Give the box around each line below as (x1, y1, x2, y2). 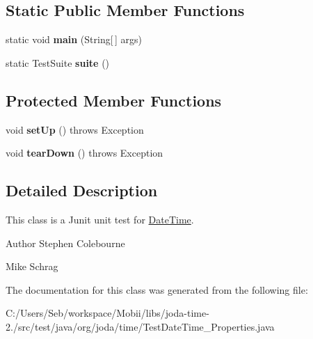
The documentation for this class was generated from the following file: (6, 282, 308, 297)
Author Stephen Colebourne (6, 235, 125, 250)
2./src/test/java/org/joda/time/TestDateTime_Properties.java (6, 319, 275, 333)
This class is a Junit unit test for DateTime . (6, 212, 194, 226)
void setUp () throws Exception (6, 122, 144, 136)
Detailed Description (6, 180, 158, 201)
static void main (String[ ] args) (6, 32, 142, 47)
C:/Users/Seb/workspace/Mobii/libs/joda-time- (6, 306, 209, 320)
